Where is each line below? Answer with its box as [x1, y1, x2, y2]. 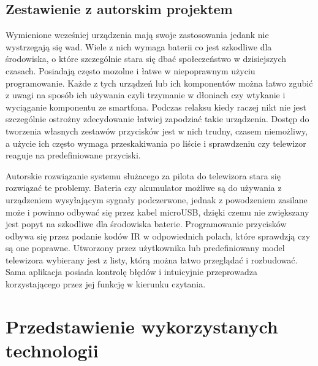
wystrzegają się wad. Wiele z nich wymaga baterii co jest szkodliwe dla [6, 40, 272, 53]
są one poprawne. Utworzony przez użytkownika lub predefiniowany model [6, 241, 285, 254]
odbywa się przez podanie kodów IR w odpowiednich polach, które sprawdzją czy [6, 229, 311, 242]
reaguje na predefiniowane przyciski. [6, 149, 141, 162]
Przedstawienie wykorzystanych [6, 313, 278, 338]
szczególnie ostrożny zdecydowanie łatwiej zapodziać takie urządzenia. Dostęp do [6, 112, 309, 125]
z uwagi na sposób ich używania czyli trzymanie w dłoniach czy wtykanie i [6, 88, 286, 101]
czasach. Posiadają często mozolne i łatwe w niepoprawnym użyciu [6, 64, 256, 77]
